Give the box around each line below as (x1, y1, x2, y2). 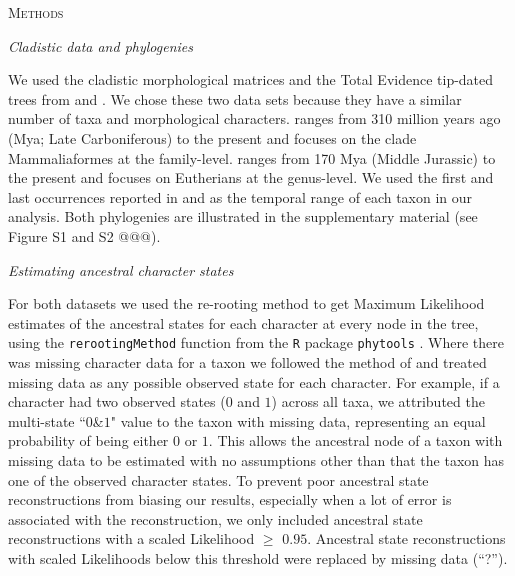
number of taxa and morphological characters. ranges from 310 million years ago (8, 108, 501, 129)
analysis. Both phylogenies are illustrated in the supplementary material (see (8, 206, 478, 227)
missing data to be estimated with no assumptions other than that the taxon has (8, 449, 505, 470)
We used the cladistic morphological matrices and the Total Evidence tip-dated (8, 69, 494, 90)
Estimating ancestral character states (8, 259, 234, 280)
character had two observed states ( (8, 391, 226, 412)
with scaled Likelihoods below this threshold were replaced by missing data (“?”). (8, 547, 508, 568)
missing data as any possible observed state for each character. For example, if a (8, 371, 500, 392)
